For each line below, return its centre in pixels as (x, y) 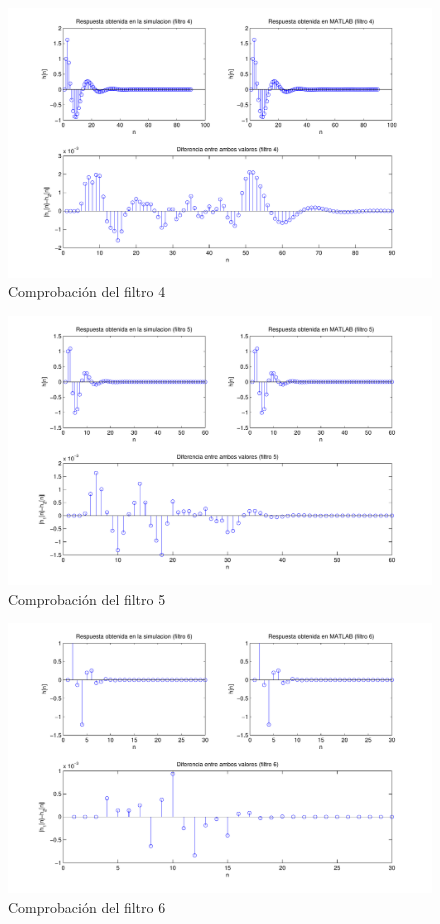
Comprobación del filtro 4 (87, 291)
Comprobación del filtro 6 (87, 906)
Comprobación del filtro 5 (87, 598)
